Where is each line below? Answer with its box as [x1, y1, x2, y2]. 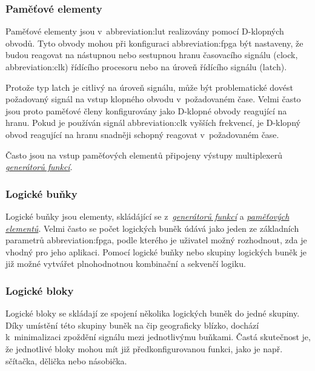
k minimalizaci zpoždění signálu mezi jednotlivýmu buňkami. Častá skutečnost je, [5, 330, 311, 343]
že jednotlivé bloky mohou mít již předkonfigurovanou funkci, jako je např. [5, 342, 283, 355]
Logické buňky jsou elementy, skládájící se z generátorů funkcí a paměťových [5, 209, 290, 222]
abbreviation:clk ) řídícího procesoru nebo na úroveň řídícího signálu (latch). [5, 61, 287, 73]
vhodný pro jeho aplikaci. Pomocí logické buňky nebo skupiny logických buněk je [5, 245, 307, 258]
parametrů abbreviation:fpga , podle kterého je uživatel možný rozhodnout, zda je [5, 234, 307, 246]
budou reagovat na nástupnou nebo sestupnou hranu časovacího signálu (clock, [5, 48, 298, 61]
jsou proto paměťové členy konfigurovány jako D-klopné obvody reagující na [5, 104, 287, 117]
